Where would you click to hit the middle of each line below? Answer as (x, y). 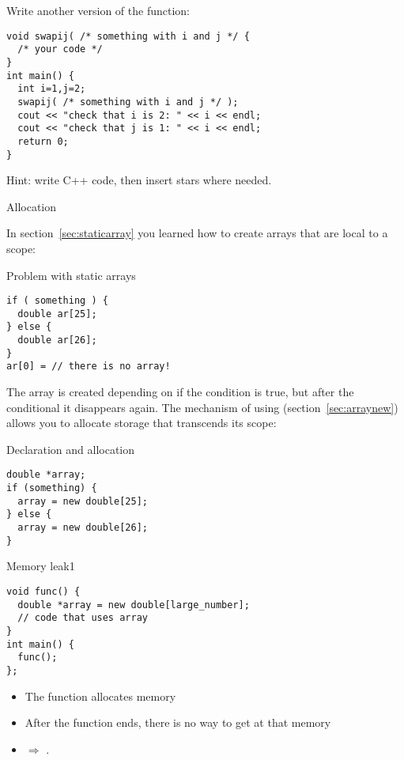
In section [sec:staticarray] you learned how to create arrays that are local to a (197, 233)
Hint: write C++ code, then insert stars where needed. (139, 180)
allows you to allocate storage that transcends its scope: (142, 423)
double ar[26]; (57, 340)
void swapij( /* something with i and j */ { (128, 36)
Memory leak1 (41, 566)
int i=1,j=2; (52, 89)
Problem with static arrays (71, 275)
